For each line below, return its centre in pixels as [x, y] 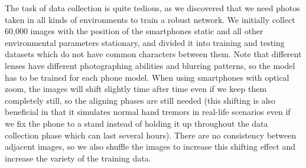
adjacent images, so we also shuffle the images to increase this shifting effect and [150, 146]
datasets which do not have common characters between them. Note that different [153, 54]
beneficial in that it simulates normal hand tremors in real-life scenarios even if [148, 112]
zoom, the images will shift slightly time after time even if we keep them [136, 89]
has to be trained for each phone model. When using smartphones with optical [147, 77]
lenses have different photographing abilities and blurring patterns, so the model [150, 65]
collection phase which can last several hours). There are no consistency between [151, 135]
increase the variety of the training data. [78, 158]
